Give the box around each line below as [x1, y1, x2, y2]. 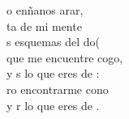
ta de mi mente [6, 17, 82, 34]
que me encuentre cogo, [6, 49, 123, 66]
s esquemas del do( [6, 33, 100, 50]
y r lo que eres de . [6, 96, 100, 113]
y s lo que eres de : [6, 65, 100, 82]
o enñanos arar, [6, 2, 84, 18]
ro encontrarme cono [6, 80, 109, 97]
